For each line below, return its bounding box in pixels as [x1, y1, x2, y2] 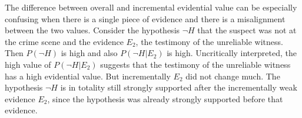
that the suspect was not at [197, 24, 297, 36]
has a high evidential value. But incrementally [5, 70, 171, 82]
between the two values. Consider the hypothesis [5, 24, 180, 36]
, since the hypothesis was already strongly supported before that [47, 92, 283, 105]
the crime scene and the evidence [5, 35, 124, 47]
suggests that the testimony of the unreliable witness [100, 58, 291, 70]
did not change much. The [185, 70, 280, 82]
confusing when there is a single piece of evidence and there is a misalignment [5, 12, 286, 25]
